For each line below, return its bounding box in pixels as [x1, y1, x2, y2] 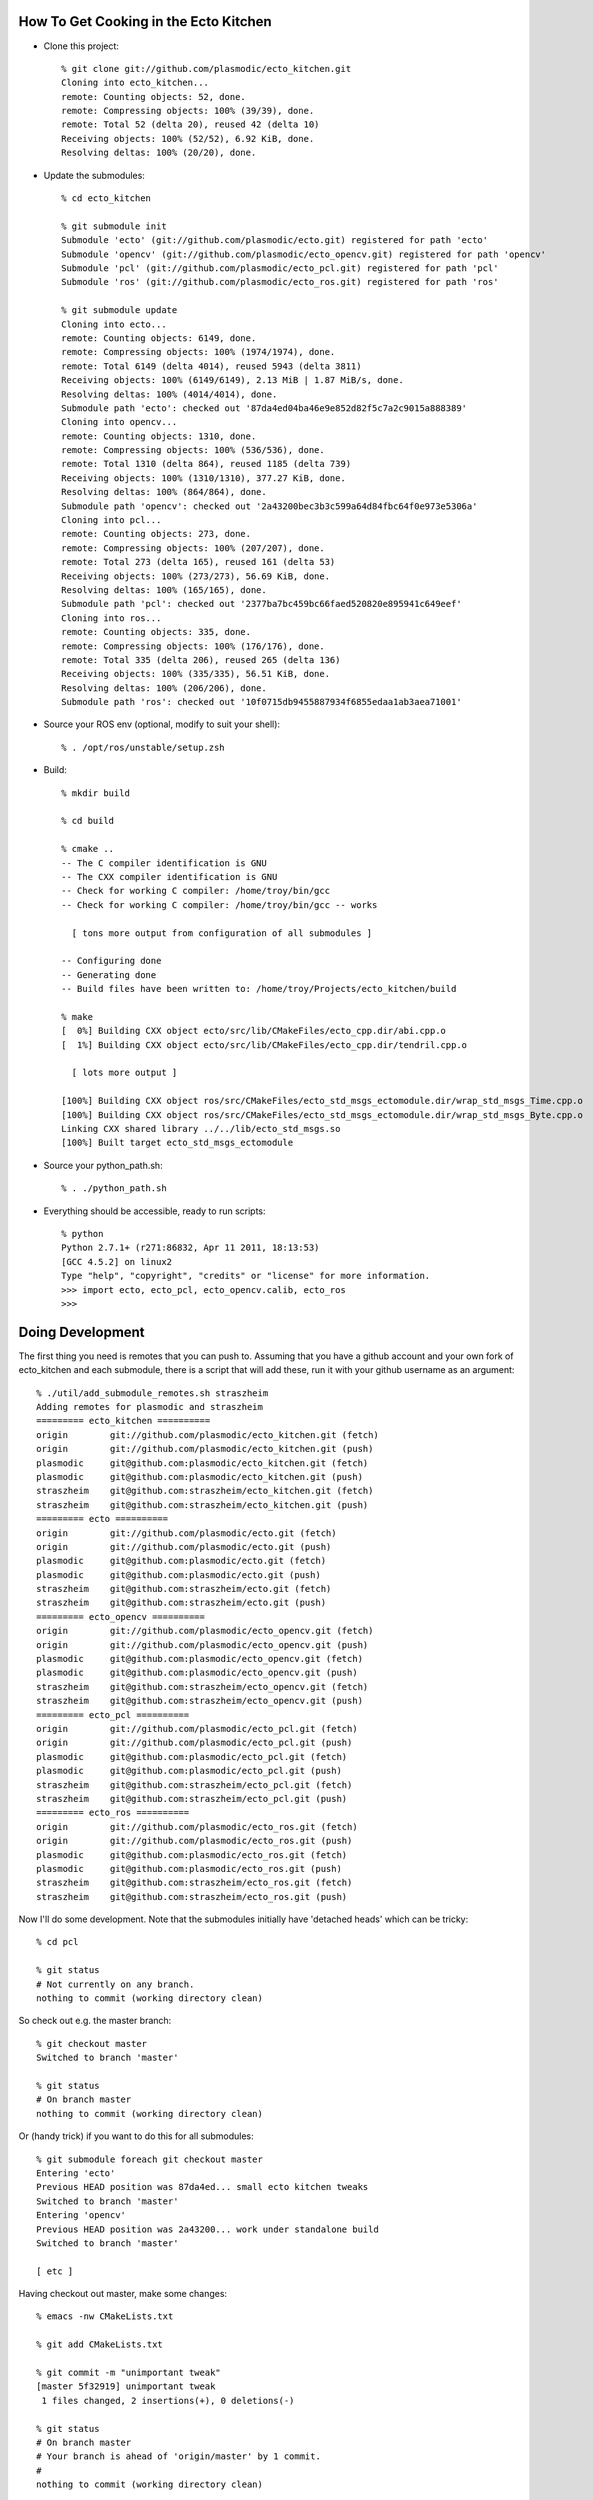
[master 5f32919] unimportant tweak [36, 2381, 216, 2392]
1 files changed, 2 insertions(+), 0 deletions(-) [41, 2395, 295, 2406]
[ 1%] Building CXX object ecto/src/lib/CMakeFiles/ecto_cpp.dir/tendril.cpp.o [61, 1039, 468, 1050]
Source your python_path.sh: [43, 1159, 164, 1171]
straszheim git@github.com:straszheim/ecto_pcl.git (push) [36, 1793, 348, 1804]
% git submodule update [61, 305, 178, 316]
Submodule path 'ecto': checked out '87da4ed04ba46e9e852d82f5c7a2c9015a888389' [61, 402, 468, 414]
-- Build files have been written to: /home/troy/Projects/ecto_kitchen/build [61, 983, 457, 995]
